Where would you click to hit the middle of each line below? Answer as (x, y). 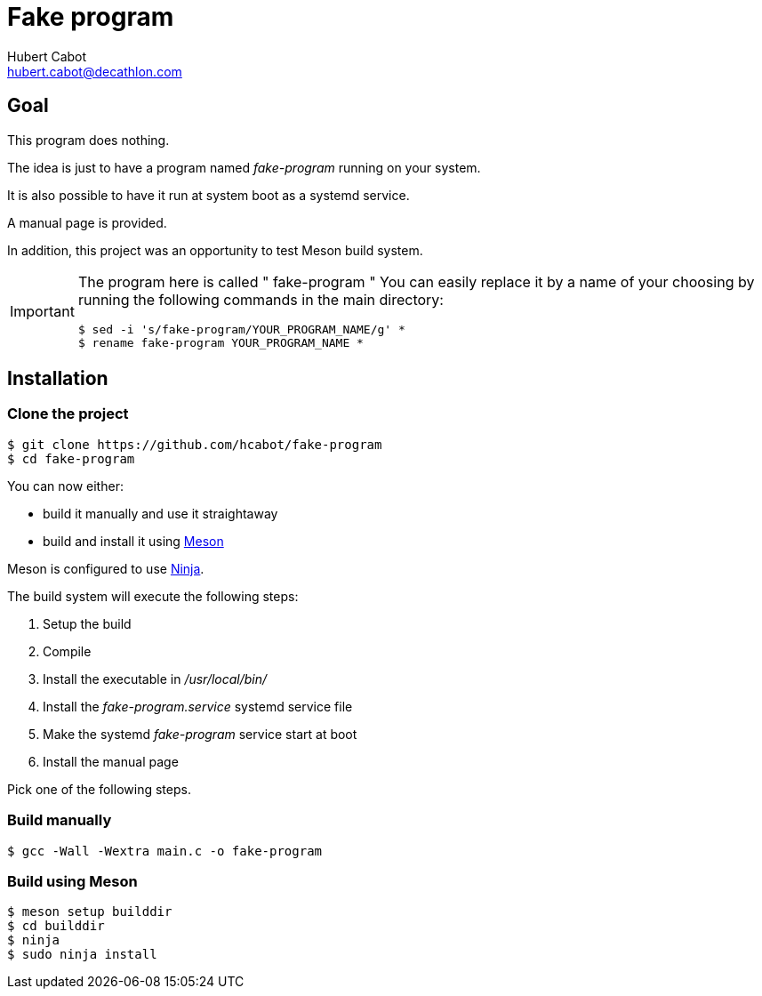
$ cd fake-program (71, 458)
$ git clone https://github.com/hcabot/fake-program (195, 444)
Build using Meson (72, 881)
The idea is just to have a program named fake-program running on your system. (244, 167)
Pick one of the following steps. (99, 789)
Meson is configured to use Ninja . (106, 568)
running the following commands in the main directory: (261, 299)
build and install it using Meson (133, 541)
